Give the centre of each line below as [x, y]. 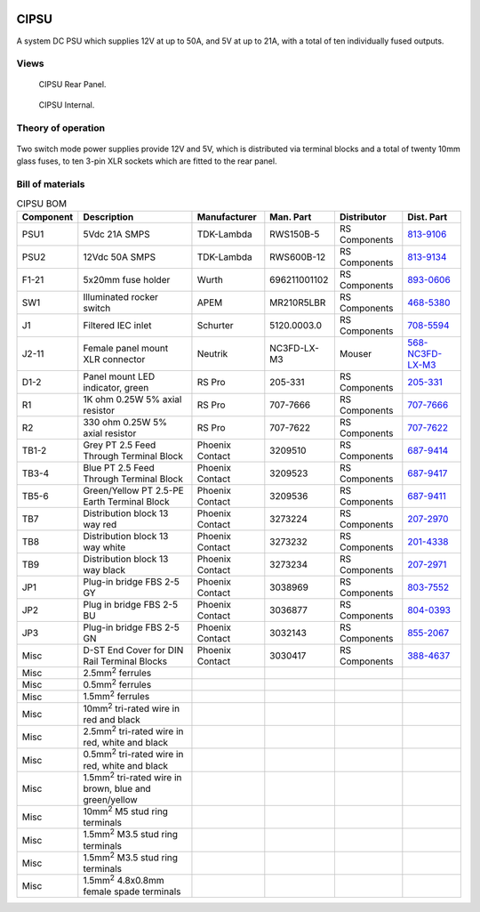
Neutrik [212, 353]
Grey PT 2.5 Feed [120, 445]
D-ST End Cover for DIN [133, 650]
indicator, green [116, 387]
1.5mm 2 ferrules [116, 696]
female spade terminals [132, 892]
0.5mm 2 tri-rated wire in [133, 754]
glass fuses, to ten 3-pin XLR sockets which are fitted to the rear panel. [147, 161]
